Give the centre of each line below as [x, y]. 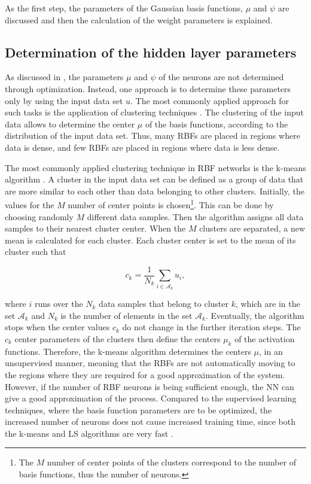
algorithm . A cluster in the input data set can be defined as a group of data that [154, 179]
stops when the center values [57, 327]
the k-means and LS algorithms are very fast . [89, 433]
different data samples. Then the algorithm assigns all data [195, 216]
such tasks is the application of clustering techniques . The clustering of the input [154, 112]
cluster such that [36, 252]
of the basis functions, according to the [217, 124]
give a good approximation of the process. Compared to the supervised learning [151, 398]
